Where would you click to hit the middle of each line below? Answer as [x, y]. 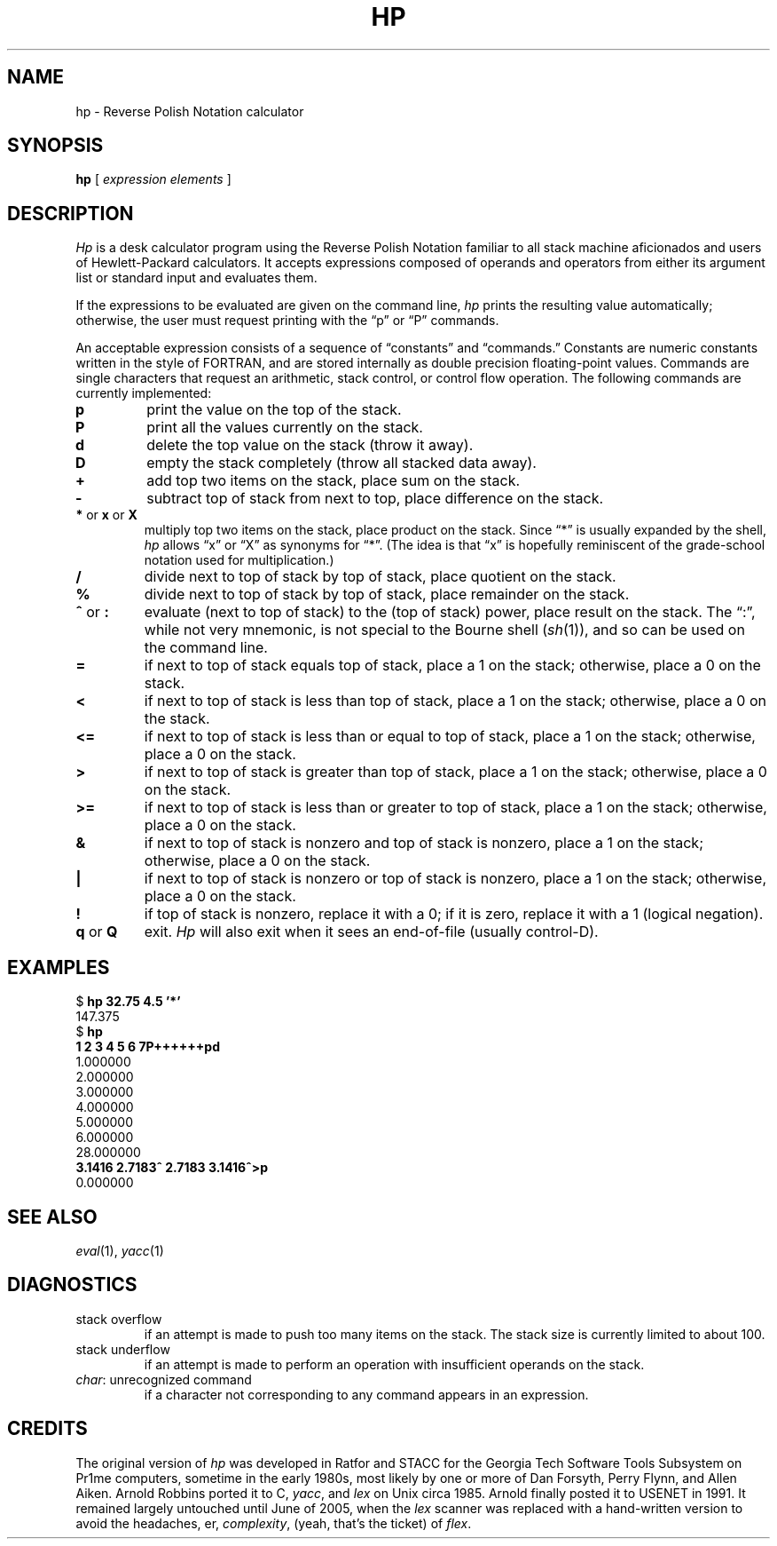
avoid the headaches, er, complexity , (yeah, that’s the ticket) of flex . [274, 1523]
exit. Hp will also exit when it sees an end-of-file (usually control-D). [371, 932]
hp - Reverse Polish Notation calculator [190, 111]
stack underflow [123, 1349]
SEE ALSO [52, 1217]
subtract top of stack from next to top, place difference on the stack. [375, 499]
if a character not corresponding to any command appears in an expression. [366, 1394]
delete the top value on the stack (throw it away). [310, 445]
